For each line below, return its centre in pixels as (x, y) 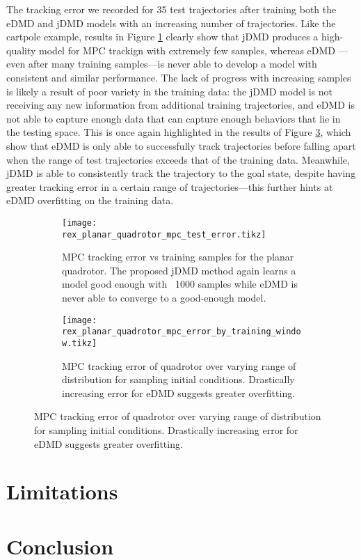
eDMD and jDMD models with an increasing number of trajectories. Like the (171, 23)
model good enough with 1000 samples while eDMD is (180, 284)
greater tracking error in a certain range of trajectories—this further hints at (170, 186)
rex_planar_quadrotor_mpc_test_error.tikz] (164, 234)
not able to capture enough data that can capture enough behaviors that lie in (174, 118)
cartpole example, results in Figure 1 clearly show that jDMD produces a (162, 37)
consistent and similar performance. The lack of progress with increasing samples (179, 77)
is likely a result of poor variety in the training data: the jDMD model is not (170, 91)
